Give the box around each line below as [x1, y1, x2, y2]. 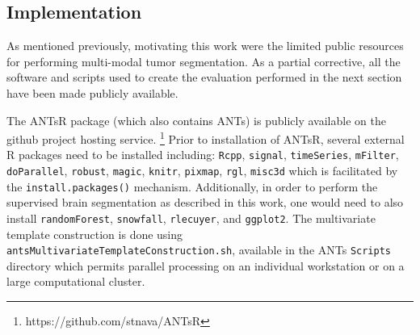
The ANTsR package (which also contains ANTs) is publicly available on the [6, 111, 386, 128]
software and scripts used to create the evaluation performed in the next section [6, 69, 402, 86]
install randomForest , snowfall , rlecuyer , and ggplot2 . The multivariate [6, 209, 376, 226]
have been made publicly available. [6, 84, 178, 101]
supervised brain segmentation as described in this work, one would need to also [6, 194, 404, 211]
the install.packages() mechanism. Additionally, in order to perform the [6, 178, 378, 195]
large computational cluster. [6, 273, 145, 290]
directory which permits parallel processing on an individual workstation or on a [6, 257, 405, 274]
